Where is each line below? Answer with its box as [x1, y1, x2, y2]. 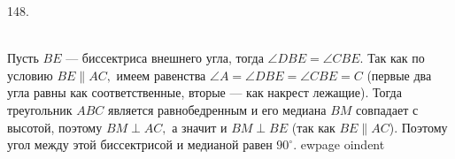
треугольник [7, 100, 73, 118]
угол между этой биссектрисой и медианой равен [7, 135, 273, 154]
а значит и [172, 117, 227, 136]
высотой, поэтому [7, 117, 103, 136]
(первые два [366, 65, 432, 84]
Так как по [367, 49, 425, 67]
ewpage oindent [300, 135, 385, 154]
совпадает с [356, 100, 419, 118]
